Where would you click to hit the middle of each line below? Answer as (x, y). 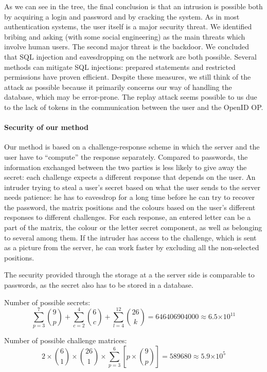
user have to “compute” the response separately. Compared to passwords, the (126, 156)
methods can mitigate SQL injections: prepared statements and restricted (120, 67)
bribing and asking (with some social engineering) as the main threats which (125, 36)
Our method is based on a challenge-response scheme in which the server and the (132, 147)
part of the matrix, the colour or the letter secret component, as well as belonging (133, 227)
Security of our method (46, 127)
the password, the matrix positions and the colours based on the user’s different (130, 207)
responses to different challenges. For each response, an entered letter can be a (128, 217)
